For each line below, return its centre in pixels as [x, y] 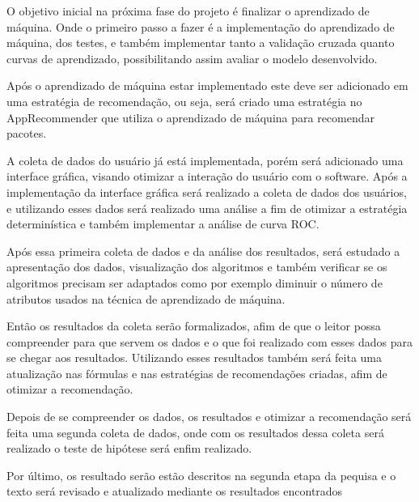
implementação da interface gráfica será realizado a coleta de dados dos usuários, [207, 191]
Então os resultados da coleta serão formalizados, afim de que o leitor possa [194, 326]
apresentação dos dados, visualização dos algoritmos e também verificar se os [197, 267]
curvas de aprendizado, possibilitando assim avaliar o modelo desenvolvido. [192, 58]
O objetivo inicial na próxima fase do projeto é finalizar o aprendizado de [188, 11]
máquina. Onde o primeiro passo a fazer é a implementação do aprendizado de [201, 26]
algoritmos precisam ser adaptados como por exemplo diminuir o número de [195, 282]
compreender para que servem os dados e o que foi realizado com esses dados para [209, 341]
